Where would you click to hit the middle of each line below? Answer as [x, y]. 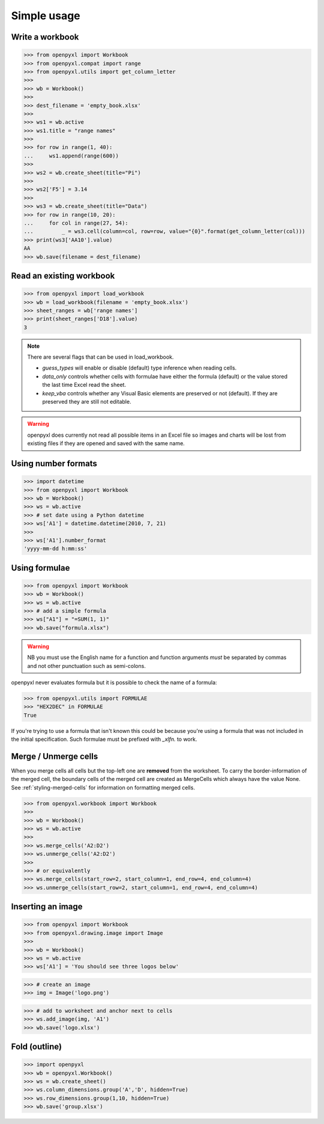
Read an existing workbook [63, 275]
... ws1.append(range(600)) [71, 156]
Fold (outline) [37, 1047]
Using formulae [40, 568]
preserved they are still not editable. [87, 402]
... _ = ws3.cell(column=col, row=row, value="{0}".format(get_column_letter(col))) [164, 232]
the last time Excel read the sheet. [84, 385]
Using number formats [54, 463]
